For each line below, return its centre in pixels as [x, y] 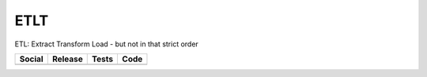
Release [67, 59]
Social [31, 59]
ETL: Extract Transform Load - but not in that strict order [107, 44]
